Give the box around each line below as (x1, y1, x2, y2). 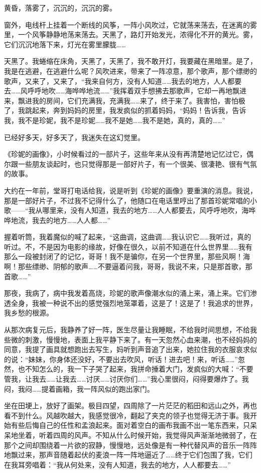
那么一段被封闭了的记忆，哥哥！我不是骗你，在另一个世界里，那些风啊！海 (4, 251, 250, 262)
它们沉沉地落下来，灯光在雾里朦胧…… (4, 39, 126, 49)
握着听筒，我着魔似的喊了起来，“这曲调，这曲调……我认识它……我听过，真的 (4, 231, 251, 242)
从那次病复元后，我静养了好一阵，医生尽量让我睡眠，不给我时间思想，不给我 (4, 324, 257, 335)
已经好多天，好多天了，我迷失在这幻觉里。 (4, 132, 145, 142)
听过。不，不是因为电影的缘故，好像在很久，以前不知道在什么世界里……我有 (4, 241, 252, 252)
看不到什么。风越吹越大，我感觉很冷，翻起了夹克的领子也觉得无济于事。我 (4, 410, 250, 420)
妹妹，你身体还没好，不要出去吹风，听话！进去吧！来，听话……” (28, 353, 238, 364)
